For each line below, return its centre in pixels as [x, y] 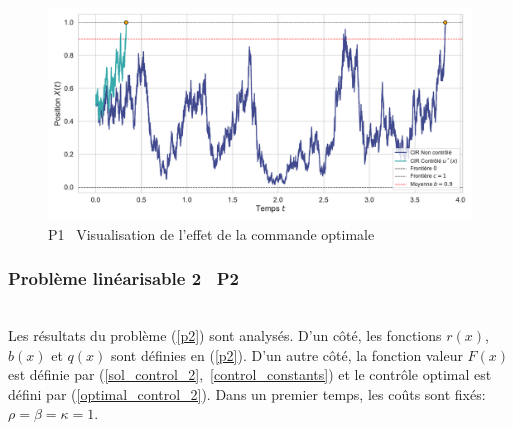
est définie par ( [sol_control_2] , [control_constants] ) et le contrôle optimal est [250, 374]
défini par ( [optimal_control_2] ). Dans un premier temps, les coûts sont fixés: [247, 393]
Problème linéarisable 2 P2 [123, 278]
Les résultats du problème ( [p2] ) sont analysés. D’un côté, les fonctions [225, 335]
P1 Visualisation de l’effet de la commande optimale [211, 233]
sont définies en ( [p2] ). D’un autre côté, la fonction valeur [286, 354]
